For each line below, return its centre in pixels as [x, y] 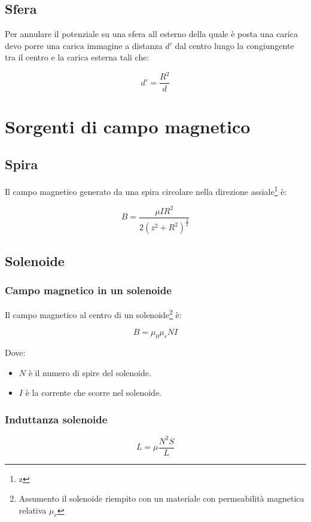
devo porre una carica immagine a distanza [84, 45]
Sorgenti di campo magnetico [128, 126]
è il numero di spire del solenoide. [90, 372]
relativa [33, 510]
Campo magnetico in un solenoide [88, 290]
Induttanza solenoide [56, 419]
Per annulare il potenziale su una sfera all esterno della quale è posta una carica [151, 34]
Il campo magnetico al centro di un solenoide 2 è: [93, 314]
